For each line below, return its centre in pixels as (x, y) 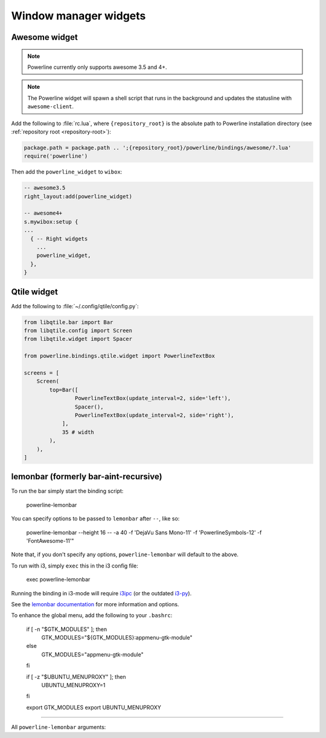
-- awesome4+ (43, 213)
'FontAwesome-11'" (50, 540)
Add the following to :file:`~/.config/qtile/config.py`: (75, 306)
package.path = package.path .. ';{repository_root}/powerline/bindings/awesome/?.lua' (158, 147)
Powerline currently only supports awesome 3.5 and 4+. (97, 67)
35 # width (78, 432)
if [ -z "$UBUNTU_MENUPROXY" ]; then (76, 676)
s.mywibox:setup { (51, 222)
